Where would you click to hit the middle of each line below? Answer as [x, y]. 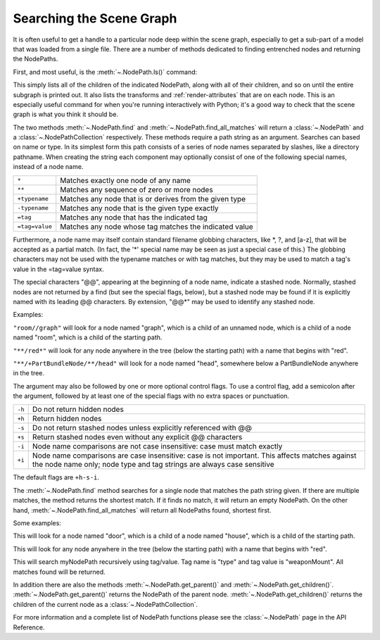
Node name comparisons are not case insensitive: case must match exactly [157, 446]
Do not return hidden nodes [78, 410]
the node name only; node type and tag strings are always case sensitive [153, 465]
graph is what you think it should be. [66, 114]
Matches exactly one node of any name [126, 180]
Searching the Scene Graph [95, 18]
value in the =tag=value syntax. [59, 269]
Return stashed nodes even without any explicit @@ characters [137, 437]
